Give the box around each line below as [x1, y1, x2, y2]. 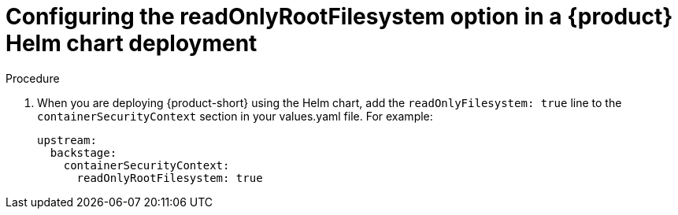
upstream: [37, 133, 97, 146]
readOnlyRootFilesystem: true [76, 171, 263, 184]
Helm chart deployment [6, 30, 257, 57]
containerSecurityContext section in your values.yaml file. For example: [37, 109, 433, 123]
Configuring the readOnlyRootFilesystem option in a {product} [6, 3, 673, 30]
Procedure [6, 71, 60, 85]
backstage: [50, 146, 117, 159]
